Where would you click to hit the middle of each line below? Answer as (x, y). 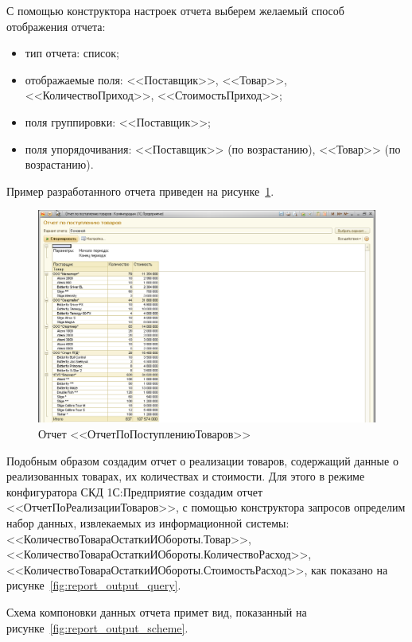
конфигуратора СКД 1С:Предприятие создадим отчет (135, 491)
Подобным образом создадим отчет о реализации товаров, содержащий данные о (202, 460)
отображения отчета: (56, 26)
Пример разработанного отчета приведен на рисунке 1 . (140, 191)
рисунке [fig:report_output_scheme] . (97, 627)
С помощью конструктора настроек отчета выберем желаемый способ (175, 10)
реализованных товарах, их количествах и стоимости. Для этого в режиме (186, 476)
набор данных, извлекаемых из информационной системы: (148, 522)
